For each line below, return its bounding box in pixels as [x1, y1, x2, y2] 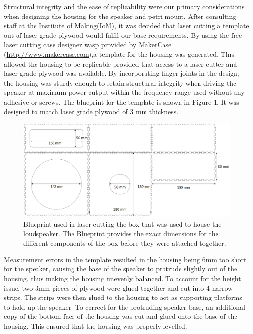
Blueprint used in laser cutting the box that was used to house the [23, 219, 222, 229]
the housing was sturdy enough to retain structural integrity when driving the [4, 77, 236, 88]
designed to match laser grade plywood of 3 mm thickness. [4, 106, 179, 116]
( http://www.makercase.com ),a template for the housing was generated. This [4, 49, 234, 59]
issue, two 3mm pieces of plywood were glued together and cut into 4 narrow [4, 282, 233, 293]
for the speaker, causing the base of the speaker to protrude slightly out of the [4, 264, 237, 274]
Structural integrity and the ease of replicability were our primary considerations [4, 1, 245, 11]
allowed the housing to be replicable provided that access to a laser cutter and [4, 58, 237, 69]
